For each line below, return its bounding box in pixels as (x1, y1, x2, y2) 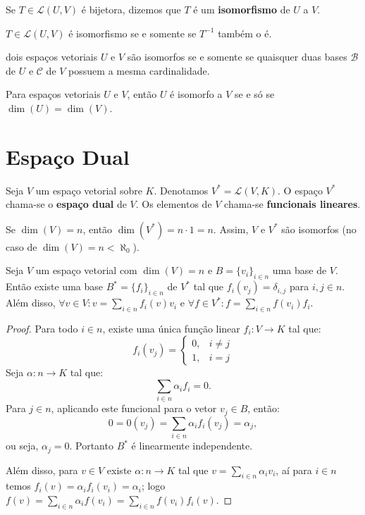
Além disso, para (6, 462, 78, 477)
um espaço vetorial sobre (35, 182, 142, 197)
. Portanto (69, 438, 113, 453)
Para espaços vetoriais (6, 87, 101, 101)
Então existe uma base (6, 279, 103, 294)
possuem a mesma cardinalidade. (68, 63, 210, 77)
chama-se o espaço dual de (6, 197, 127, 211)
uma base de (272, 263, 327, 278)
